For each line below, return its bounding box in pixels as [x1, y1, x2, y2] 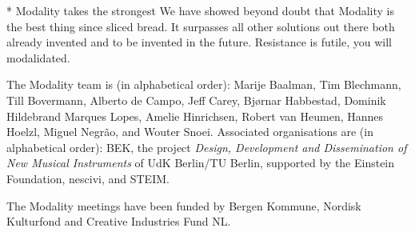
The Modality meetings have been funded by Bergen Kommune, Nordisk [6, 197, 361, 214]
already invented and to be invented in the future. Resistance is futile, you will [6, 34, 392, 50]
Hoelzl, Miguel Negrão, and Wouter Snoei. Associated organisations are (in [6, 123, 373, 140]
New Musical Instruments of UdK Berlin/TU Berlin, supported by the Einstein [6, 154, 395, 171]
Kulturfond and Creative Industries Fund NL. [6, 213, 231, 230]
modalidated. [6, 49, 70, 66]
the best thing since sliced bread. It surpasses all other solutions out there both [6, 18, 395, 34]
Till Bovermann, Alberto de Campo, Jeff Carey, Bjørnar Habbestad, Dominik [6, 91, 386, 108]
